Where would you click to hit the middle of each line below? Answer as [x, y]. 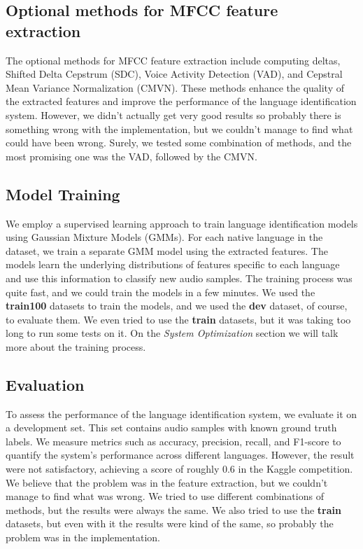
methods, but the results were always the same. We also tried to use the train [173, 509]
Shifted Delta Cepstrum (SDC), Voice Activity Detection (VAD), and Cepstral [174, 74]
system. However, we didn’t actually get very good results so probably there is [173, 114]
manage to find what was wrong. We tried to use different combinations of [165, 496]
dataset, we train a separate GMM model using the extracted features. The [167, 250]
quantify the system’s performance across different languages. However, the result [180, 455]
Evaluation [45, 384]
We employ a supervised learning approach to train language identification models [182, 223]
